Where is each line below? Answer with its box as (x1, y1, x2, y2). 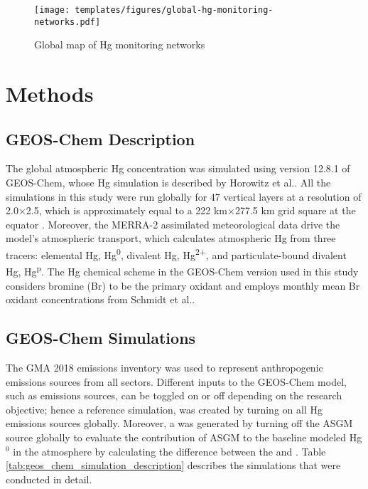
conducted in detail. (6, 471, 92, 486)
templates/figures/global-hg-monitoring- (75, 5, 274, 15)
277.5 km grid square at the (234, 203, 356, 218)
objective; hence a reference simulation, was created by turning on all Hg (6, 401, 323, 416)
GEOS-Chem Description (6, 127, 195, 149)
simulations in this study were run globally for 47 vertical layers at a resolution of (6, 189, 362, 204)
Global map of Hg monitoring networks (34, 37, 205, 52)
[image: (34, 5, 70, 15)
